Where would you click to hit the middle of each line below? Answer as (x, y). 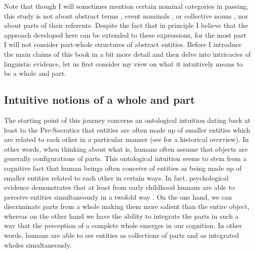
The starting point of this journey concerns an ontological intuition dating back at (127, 120)
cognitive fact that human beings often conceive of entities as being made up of (123, 168)
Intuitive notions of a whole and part (100, 100)
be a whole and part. (35, 73)
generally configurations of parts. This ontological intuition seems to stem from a (125, 158)
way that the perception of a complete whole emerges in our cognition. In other (123, 225)
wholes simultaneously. (38, 244)
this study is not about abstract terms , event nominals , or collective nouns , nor (126, 15)
